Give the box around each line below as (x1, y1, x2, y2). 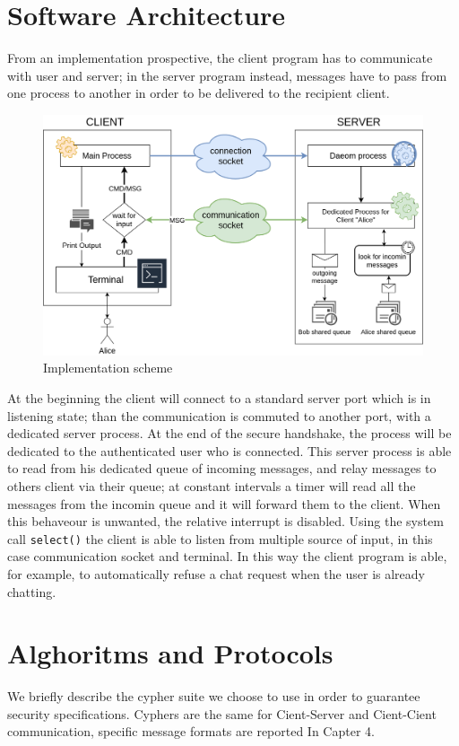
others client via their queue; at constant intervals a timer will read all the (7, 476, 416, 495)
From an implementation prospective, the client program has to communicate (7, 48, 433, 67)
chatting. (7, 582, 56, 601)
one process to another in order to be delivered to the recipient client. (7, 83, 390, 102)
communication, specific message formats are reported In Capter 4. (7, 722, 375, 741)
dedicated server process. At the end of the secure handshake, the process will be (7, 424, 452, 443)
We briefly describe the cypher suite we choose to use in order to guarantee (7, 687, 420, 706)
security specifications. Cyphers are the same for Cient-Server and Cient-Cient (7, 704, 437, 723)
